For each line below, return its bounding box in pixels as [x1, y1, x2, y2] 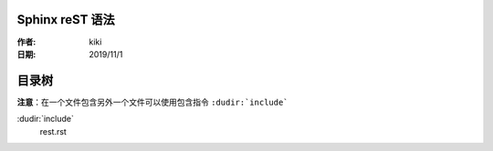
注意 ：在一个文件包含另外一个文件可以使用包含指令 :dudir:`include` [16, 96, 288, 107]
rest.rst [39, 126, 68, 136]
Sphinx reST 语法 [16, 12, 116, 27]
